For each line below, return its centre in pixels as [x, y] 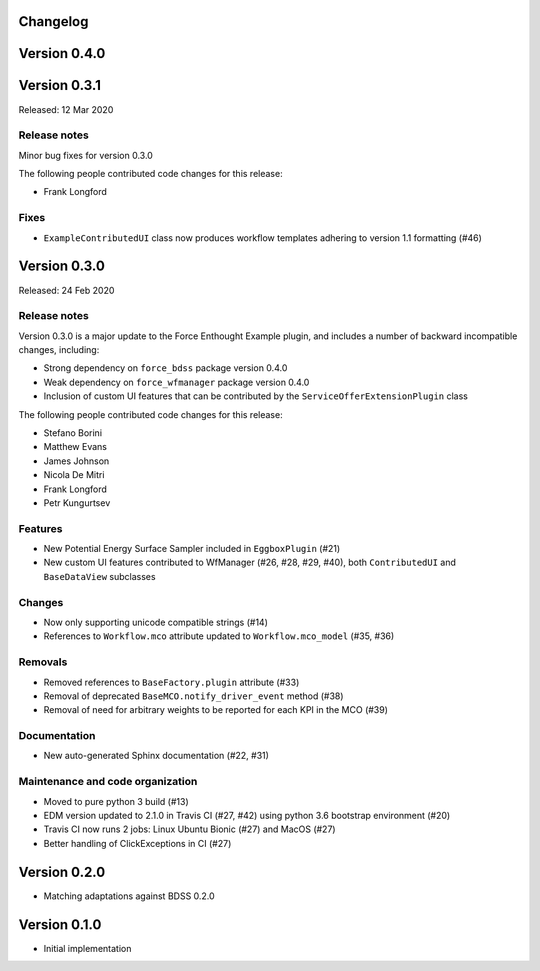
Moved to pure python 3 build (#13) [116, 801]
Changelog [53, 21]
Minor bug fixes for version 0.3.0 [86, 155]
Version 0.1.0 [60, 924]
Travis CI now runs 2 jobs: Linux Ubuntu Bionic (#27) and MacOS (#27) [189, 829]
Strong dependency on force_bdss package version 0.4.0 [165, 368]
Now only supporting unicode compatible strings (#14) [156, 622]
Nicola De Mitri [74, 475]
